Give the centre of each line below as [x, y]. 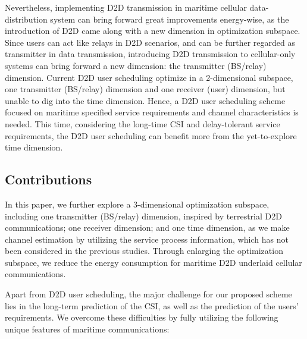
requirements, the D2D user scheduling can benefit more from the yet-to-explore [151, 135]
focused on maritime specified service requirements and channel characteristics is [152, 112]
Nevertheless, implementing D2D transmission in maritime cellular [126, 7]
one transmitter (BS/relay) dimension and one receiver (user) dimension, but [145, 89]
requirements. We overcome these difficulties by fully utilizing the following [142, 317]
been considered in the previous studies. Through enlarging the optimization [144, 251]
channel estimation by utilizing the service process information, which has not [147, 239]
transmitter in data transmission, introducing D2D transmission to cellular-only [150, 54]
